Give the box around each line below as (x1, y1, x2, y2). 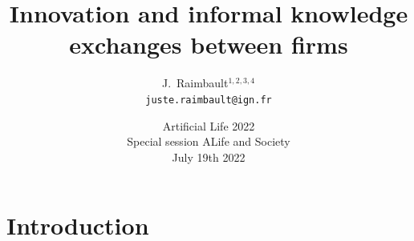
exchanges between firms (69, 28, 348, 61)
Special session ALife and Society (127, 133, 290, 150)
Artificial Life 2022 (162, 117, 255, 134)
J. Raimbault (161, 74, 229, 91)
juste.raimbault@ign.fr (145, 94, 272, 106)
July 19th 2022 (172, 148, 246, 165)
